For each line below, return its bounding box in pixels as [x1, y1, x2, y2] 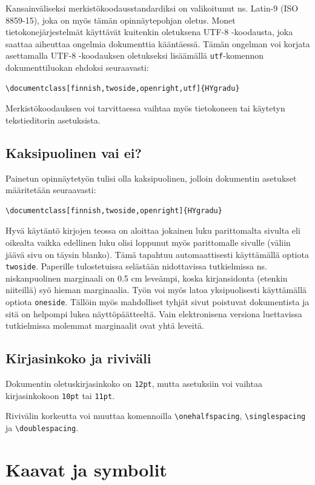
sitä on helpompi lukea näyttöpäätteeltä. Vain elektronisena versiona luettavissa [5, 307, 302, 320]
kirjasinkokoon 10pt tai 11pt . [5, 389, 114, 401]
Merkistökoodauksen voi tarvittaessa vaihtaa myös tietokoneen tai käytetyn [5, 102, 285, 114]
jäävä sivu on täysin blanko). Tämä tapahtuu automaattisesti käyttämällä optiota [5, 248, 309, 260]
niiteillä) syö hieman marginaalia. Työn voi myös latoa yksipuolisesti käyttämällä [5, 283, 307, 296]
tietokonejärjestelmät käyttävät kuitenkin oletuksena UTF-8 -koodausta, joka [5, 25, 293, 38]
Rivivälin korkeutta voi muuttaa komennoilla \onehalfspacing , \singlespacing [5, 409, 306, 422]
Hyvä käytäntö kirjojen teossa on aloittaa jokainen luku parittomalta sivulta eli [5, 224, 300, 237]
